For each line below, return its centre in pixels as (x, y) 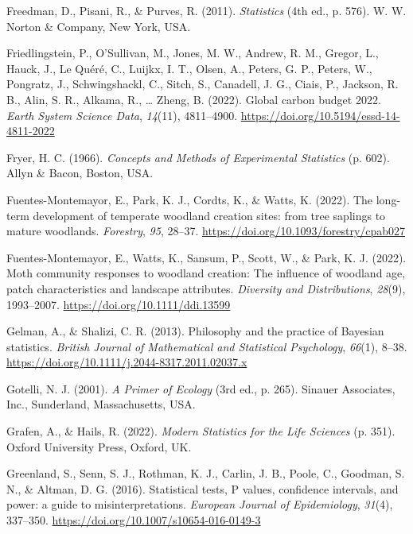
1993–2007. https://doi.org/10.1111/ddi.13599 (119, 304)
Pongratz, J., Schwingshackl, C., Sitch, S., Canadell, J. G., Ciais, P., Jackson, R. (203, 84)
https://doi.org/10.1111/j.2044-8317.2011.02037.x (127, 362)
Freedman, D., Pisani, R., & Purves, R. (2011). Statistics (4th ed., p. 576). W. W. (206, 10)
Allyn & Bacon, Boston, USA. (80, 173)
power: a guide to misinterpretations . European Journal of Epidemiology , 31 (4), (200, 504)
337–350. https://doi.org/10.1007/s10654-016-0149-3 (134, 520)
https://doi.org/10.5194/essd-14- (320, 115)
